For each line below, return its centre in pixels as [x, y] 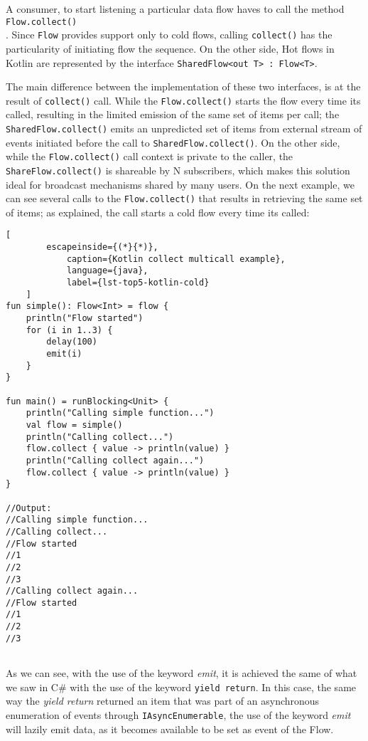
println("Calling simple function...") [120, 413]
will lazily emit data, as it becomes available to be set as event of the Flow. [170, 729]
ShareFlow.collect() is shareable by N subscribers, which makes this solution [178, 170]
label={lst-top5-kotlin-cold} [138, 283]
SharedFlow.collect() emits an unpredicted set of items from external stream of [184, 128]
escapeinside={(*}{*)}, [102, 247]
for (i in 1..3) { [69, 330]
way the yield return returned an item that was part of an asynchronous [163, 701]
